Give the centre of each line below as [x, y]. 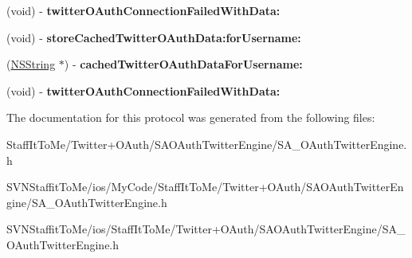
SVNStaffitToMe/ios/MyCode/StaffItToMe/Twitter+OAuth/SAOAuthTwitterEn [205, 187]
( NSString [31, 64]
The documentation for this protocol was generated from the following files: [191, 117]
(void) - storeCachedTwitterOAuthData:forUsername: [154, 37]
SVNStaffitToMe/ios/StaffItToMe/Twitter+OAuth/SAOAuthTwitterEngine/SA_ [206, 229]
